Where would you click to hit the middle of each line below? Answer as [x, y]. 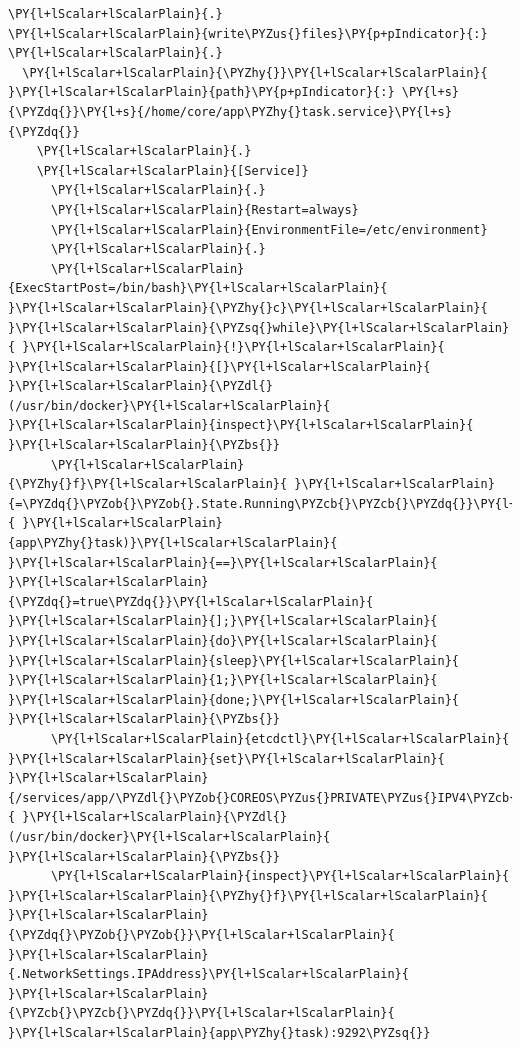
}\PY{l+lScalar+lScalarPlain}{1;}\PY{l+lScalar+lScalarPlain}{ [223, 680]
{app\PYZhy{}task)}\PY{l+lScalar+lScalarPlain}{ [173, 543]
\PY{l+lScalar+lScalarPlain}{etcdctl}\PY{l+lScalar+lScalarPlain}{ [280, 738]
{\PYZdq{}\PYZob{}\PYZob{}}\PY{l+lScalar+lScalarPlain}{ [201, 934]
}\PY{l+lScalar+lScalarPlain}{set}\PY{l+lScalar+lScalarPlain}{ [226, 758]
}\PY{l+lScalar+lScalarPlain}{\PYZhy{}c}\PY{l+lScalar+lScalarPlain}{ [248, 307]
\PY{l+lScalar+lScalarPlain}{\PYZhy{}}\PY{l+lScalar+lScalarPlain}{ [255, 72]
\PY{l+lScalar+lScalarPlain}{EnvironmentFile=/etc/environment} [269, 229]
